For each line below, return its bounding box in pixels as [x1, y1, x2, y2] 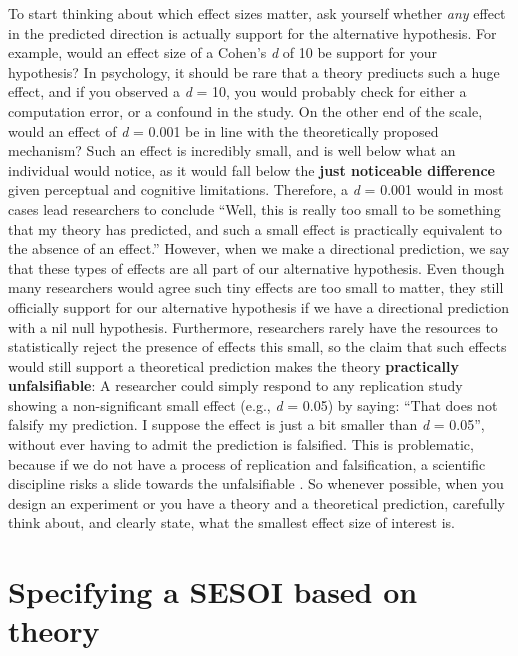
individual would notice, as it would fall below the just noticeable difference [8, 159, 495, 180]
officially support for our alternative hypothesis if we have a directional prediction [8, 296, 510, 317]
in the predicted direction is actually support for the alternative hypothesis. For [8, 22, 497, 43]
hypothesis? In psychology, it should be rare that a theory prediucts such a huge [8, 61, 500, 82]
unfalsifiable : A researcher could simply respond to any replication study [8, 375, 463, 396]
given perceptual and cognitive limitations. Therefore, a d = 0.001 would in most [8, 179, 504, 200]
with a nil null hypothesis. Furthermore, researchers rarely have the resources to [8, 316, 498, 337]
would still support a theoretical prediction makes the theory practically [8, 355, 459, 376]
